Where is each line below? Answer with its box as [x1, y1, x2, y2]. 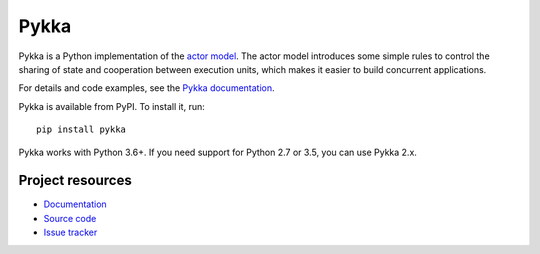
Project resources [18, 172, 132, 189]
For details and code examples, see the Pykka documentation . [18, 82, 275, 94]
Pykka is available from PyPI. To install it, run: [18, 100, 205, 112]
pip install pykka [36, 124, 127, 135]
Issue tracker [43, 226, 98, 239]
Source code [43, 212, 97, 224]
